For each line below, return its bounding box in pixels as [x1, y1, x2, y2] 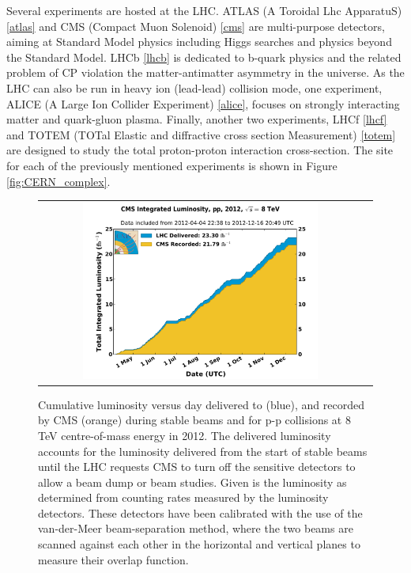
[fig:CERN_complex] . [6, 173, 111, 189]
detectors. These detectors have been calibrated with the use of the [38, 504, 363, 521]
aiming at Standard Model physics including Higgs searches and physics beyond [6, 33, 392, 50]
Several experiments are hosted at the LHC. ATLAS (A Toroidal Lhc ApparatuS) [6, 2, 402, 18]
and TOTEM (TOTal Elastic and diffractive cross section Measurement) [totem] [6, 126, 396, 142]
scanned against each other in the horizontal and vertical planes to [38, 536, 360, 552]
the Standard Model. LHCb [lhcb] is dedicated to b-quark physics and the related [6, 48, 402, 65]
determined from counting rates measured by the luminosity [38, 489, 329, 506]
